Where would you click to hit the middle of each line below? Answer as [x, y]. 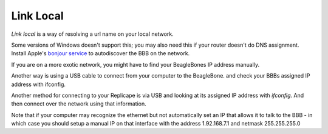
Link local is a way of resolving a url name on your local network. [92, 34]
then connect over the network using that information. [79, 104]
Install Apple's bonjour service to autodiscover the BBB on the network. [101, 53]
